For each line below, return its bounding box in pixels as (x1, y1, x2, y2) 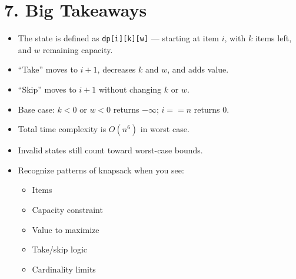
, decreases (97, 63, 136, 76)
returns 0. (194, 103, 230, 115)
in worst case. (140, 123, 189, 135)
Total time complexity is (18, 123, 107, 135)
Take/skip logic (32, 243, 88, 255)
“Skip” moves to (18, 83, 77, 95)
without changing (98, 83, 162, 95)
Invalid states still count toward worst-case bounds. (18, 144, 203, 156)
